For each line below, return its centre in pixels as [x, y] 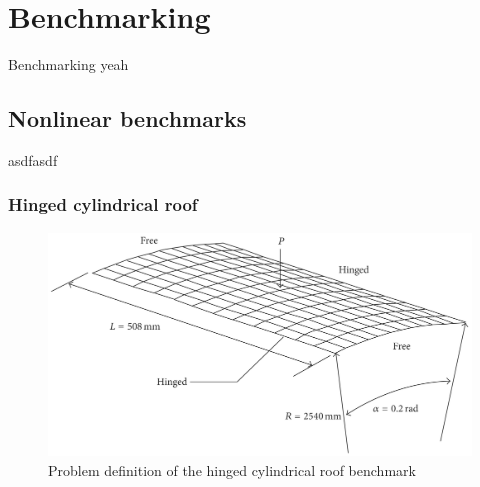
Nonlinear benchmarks [127, 118]
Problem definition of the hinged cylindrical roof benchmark [232, 469]
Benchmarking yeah [68, 64]
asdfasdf [33, 159]
